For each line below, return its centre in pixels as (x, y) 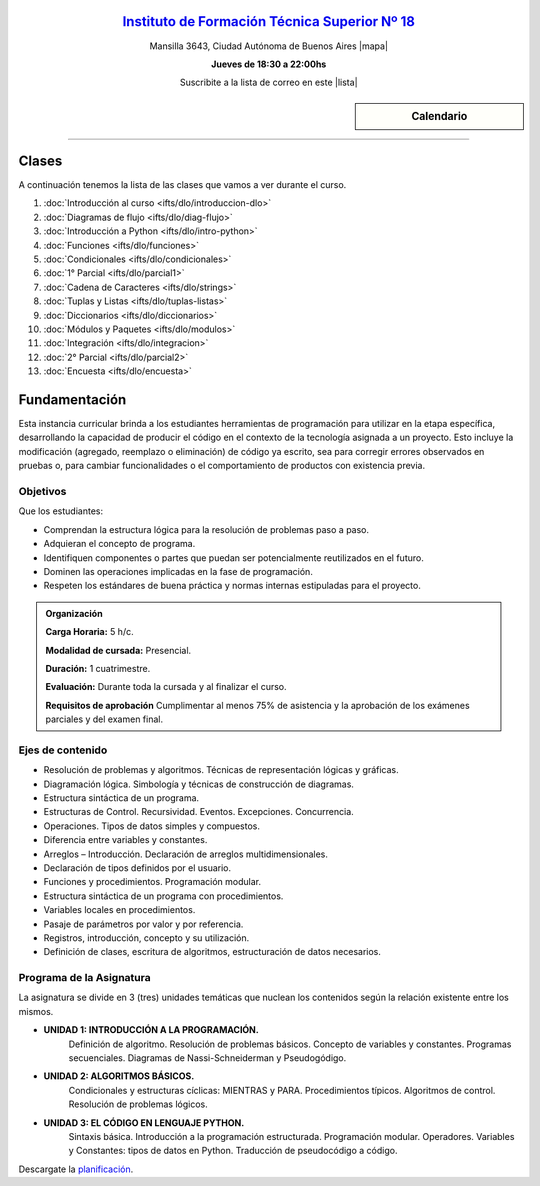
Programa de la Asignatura (84, 978)
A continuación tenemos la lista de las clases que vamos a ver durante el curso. (182, 185)
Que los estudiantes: (61, 511)
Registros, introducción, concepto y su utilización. (146, 937)
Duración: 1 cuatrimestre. (98, 668)
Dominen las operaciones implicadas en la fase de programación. (178, 571)
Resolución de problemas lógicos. (138, 1104)
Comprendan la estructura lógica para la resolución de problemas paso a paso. (206, 529)
